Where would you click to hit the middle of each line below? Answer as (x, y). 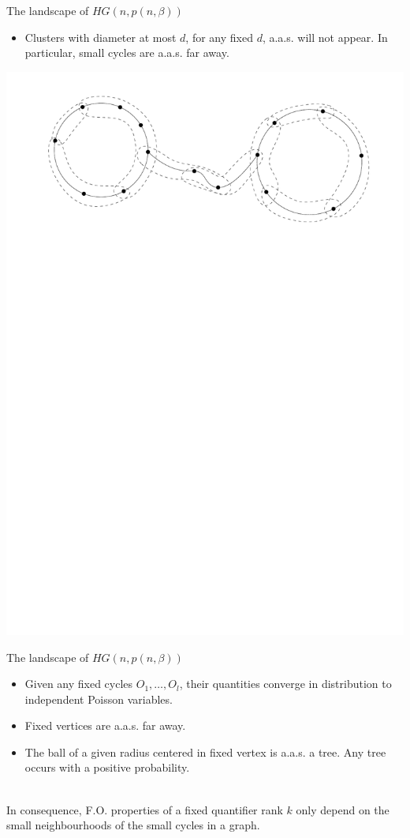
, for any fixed (219, 37)
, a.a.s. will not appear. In (325, 37)
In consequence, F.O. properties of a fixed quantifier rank (145, 809)
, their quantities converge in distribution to (285, 684)
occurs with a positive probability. (107, 767)
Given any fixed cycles (79, 684)
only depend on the (343, 809)
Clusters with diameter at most (101, 37)
